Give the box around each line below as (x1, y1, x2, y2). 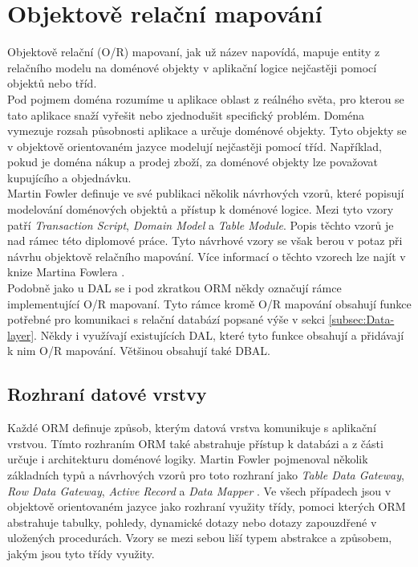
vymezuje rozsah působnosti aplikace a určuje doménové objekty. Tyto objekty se (7, 122, 407, 139)
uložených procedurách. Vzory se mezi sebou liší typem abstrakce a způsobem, (7, 529, 392, 546)
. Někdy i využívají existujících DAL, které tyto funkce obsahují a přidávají (34, 326, 404, 343)
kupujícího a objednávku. (7, 169, 132, 186)
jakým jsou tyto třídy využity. (7, 545, 155, 561)
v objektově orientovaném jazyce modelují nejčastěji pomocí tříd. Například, (7, 137, 382, 154)
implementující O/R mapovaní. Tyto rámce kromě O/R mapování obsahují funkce (7, 295, 412, 312)
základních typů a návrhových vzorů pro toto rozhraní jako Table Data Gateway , (7, 466, 404, 483)
